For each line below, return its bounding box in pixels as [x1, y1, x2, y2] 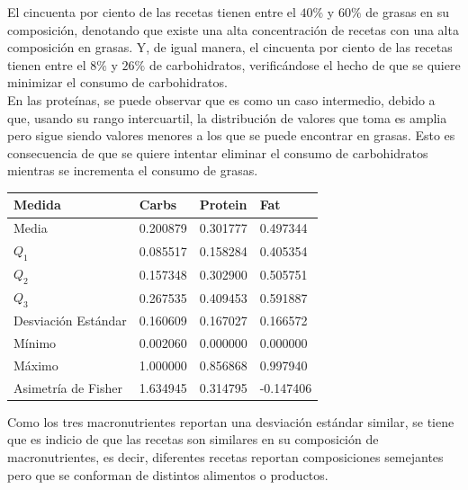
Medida [13, 195, 61, 214]
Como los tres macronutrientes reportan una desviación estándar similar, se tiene [7, 412, 454, 431]
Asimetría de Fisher [13, 378, 122, 396]
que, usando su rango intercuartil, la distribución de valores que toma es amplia [7, 108, 447, 127]
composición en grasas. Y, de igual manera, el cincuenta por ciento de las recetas [7, 38, 453, 57]
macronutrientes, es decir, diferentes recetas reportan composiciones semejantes [7, 448, 444, 467]
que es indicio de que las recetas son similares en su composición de [7, 430, 379, 449]
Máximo [13, 355, 58, 374]
